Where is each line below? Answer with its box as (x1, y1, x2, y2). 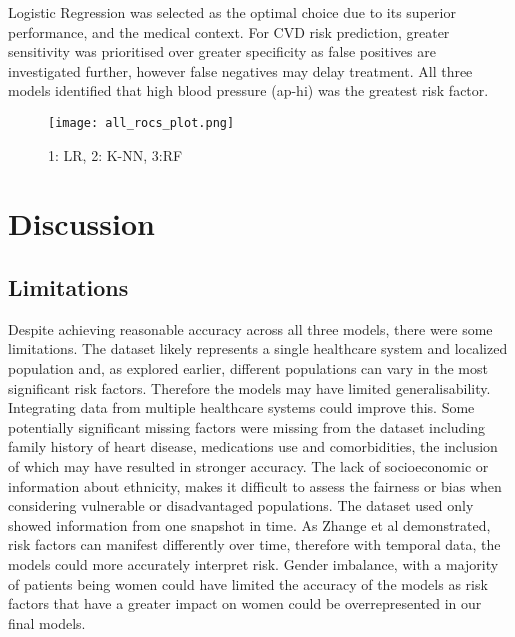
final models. (8, 612, 86, 633)
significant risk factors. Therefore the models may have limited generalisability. (8, 377, 491, 398)
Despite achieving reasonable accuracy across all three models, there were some (8, 318, 493, 339)
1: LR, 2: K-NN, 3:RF (48, 144, 183, 165)
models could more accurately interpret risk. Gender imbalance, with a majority (8, 553, 499, 574)
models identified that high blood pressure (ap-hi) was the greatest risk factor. (8, 80, 489, 101)
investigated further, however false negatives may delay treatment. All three (8, 60, 473, 81)
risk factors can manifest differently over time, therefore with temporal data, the (8, 534, 501, 555)
